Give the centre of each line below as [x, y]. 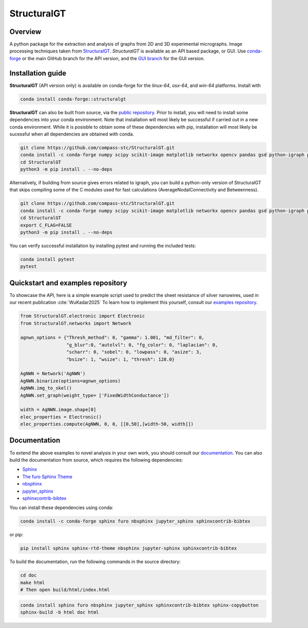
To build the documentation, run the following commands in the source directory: [95, 562]
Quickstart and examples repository [69, 283]
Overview [25, 32]
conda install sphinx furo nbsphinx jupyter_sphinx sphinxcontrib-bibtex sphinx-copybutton [139, 605]
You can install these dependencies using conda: [61, 508]
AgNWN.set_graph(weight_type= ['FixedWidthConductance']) [95, 395]
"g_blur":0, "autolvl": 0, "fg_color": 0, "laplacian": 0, [142, 345]
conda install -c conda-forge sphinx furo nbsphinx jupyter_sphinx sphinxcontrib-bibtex [136, 521]
